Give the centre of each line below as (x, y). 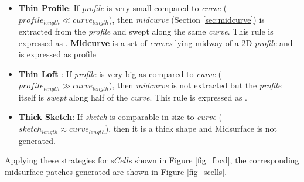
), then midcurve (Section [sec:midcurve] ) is (187, 19)
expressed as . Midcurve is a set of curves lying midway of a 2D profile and (156, 42)
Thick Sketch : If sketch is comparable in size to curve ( (120, 117)
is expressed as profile (57, 54)
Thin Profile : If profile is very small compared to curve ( (123, 8)
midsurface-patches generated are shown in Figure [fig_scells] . (116, 171)
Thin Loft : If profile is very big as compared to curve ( (120, 73)
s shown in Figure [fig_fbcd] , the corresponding (214, 160)
